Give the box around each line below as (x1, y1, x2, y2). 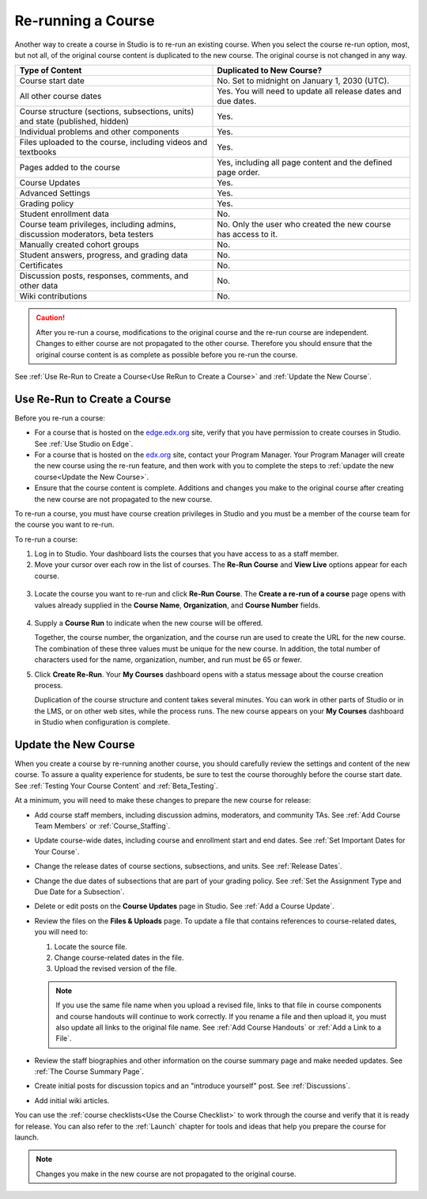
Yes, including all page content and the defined (217, 157, 393, 168)
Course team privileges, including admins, (19, 219, 176, 230)
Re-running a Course (14, 12, 155, 29)
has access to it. (217, 229, 278, 240)
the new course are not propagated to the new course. (34, 494, 213, 504)
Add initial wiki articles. (34, 1095, 110, 1105)
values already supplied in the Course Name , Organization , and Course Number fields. (34, 600, 320, 610)
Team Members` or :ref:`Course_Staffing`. (34, 821, 171, 831)
